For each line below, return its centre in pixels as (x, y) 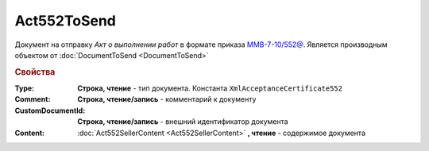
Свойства (35, 72)
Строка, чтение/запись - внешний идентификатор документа (183, 122)
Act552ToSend (66, 21)
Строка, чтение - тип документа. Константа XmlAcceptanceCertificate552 (210, 88)
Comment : (33, 99)
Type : (25, 88)
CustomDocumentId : (50, 110)
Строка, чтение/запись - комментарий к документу (167, 99)
